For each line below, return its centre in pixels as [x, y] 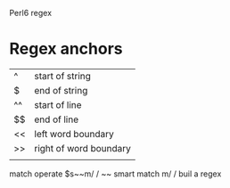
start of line [58, 104]
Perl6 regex [30, 13]
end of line [56, 119]
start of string [63, 76]
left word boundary [74, 134]
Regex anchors [66, 49]
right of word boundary [83, 148]
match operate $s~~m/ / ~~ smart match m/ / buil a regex [115, 174]
